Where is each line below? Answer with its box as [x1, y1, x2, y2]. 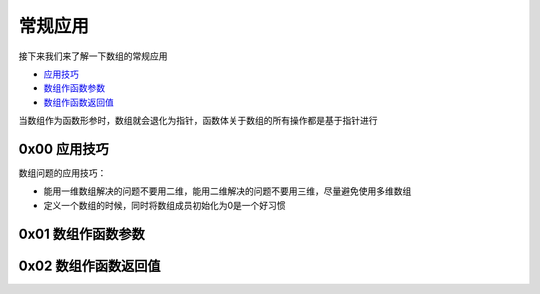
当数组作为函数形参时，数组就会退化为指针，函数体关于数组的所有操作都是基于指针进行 [18, 115, 378, 127]
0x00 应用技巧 [18, 140, 109, 157]
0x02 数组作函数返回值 [18, 257, 161, 274]
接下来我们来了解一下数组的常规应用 [18, 50, 168, 62]
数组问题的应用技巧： [18, 167, 107, 179]
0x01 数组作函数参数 [18, 225, 145, 242]
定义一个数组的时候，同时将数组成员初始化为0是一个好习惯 [43, 199, 286, 211]
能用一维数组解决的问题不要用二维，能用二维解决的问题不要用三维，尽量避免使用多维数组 [43, 185, 412, 197]
